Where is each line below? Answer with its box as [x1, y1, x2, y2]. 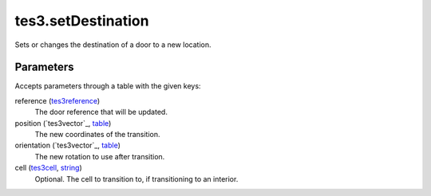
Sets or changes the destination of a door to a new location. [14, 40, 212, 49]
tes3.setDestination [14, 12, 149, 29]
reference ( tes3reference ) [14, 96, 101, 105]
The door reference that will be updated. [34, 108, 168, 117]
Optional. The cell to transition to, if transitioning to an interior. [34, 174, 239, 183]
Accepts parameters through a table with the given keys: [14, 81, 201, 91]
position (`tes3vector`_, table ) [14, 118, 112, 127]
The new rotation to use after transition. [34, 151, 165, 161]
